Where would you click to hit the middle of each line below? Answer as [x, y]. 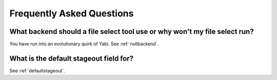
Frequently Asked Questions [72, 13]
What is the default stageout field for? [71, 58]
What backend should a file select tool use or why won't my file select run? [132, 32]
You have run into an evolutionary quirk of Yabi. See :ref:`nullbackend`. [84, 44]
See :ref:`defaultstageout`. [37, 71]
